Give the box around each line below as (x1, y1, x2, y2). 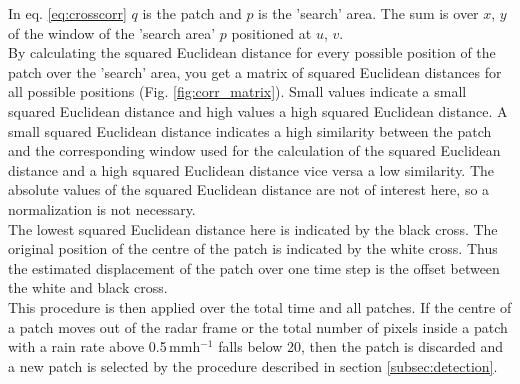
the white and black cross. (8, 277, 168, 298)
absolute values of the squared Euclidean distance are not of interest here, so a (8, 179, 490, 200)
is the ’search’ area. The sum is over (258, 3, 479, 23)
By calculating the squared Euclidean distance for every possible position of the (8, 42, 496, 63)
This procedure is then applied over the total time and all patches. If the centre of (8, 296, 512, 317)
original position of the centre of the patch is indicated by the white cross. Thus (8, 238, 498, 259)
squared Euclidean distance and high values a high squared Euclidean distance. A (8, 100, 508, 121)
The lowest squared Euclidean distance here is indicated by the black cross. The (8, 218, 498, 239)
